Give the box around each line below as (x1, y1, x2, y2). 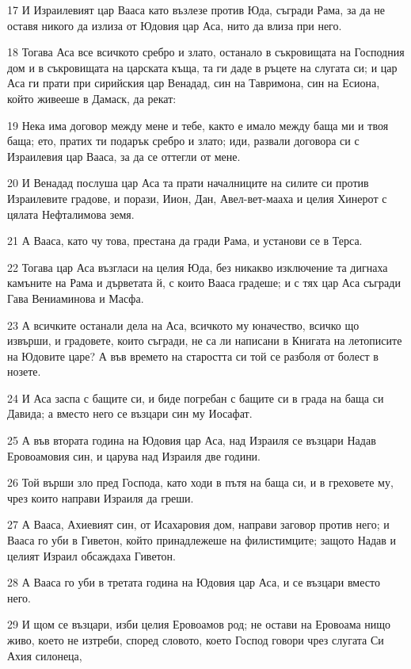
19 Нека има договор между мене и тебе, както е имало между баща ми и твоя (7, 117, 389, 133)
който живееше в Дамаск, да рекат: (7, 90, 177, 106)
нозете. (7, 363, 41, 380)
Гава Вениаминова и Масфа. (7, 289, 144, 306)
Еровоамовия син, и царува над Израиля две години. (7, 447, 261, 464)
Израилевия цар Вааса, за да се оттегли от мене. (7, 147, 241, 164)
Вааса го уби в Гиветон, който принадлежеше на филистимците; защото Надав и (7, 532, 397, 549)
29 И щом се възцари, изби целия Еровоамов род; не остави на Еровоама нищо (7, 616, 391, 633)
